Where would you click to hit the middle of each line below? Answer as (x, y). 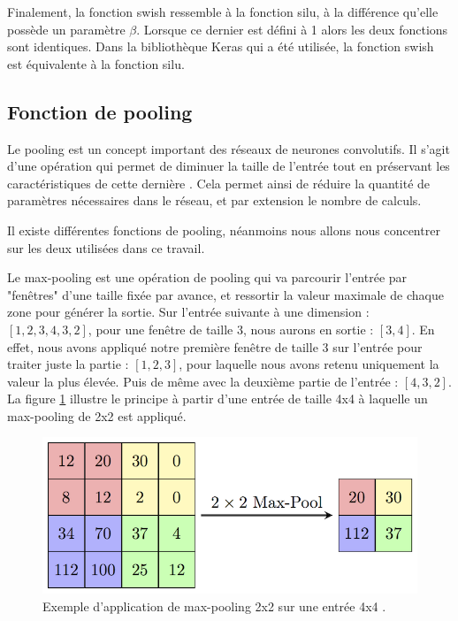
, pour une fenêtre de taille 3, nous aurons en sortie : (231, 329)
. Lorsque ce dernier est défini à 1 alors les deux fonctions (292, 29)
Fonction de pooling (100, 111)
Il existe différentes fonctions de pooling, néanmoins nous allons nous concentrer (224, 230)
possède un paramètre (66, 29)
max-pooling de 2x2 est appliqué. (97, 415)
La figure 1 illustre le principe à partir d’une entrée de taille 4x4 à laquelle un (218, 399)
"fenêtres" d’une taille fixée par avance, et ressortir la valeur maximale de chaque (225, 294)
